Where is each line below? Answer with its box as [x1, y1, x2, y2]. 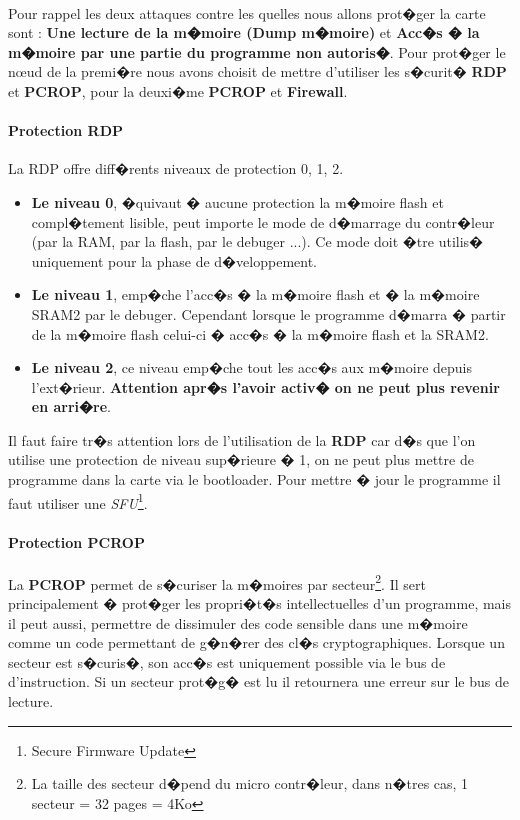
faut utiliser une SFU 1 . [8, 489, 148, 513]
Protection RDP [8, 120, 123, 141]
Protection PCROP [8, 531, 145, 552]
